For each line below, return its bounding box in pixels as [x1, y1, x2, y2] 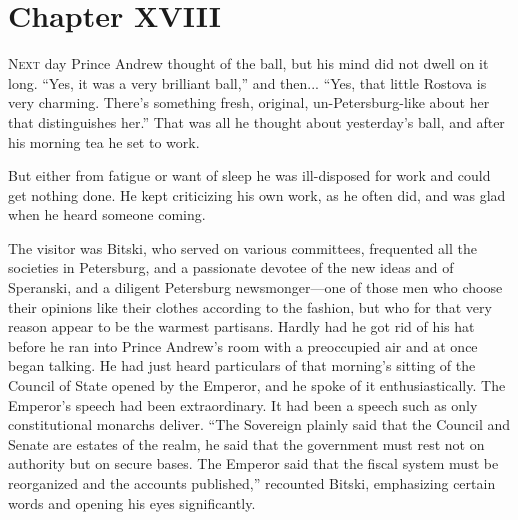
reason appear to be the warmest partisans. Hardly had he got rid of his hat [8, 316, 475, 337]
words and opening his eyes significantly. [8, 492, 256, 513]
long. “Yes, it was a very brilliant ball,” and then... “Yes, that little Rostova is [8, 72, 487, 93]
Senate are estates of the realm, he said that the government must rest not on [8, 433, 485, 454]
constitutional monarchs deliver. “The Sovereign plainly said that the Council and [8, 414, 511, 435]
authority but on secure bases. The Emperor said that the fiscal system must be [8, 453, 499, 474]
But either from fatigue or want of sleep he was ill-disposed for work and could [8, 165, 491, 186]
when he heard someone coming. [8, 204, 206, 225]
